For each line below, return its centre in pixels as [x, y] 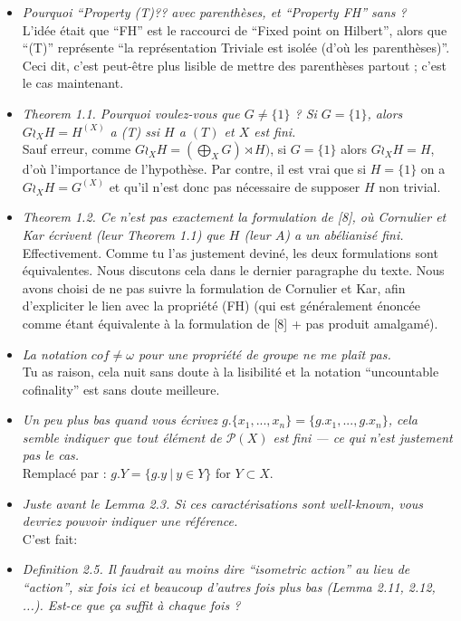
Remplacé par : [64, 473]
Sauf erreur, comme [77, 149]
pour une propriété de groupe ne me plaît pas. [264, 353]
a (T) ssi [135, 131]
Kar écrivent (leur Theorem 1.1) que [123, 234]
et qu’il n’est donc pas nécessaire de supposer [235, 186]
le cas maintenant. [73, 83]
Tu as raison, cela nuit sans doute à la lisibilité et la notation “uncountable [230, 372]
